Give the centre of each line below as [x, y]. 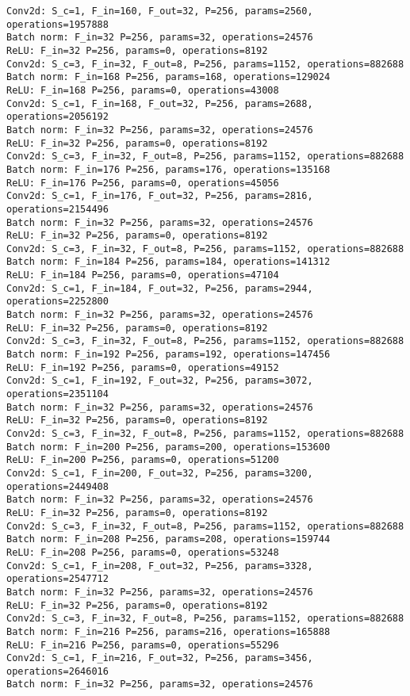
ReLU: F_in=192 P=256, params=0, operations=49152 [143, 367]
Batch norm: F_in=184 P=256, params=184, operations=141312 [169, 262]
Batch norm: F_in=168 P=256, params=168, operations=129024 [169, 77]
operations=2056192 [57, 117]
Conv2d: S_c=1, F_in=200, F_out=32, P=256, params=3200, [160, 473]
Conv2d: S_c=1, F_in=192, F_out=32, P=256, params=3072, [160, 381]
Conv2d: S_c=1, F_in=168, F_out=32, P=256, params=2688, [160, 103]
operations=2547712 [57, 579]
